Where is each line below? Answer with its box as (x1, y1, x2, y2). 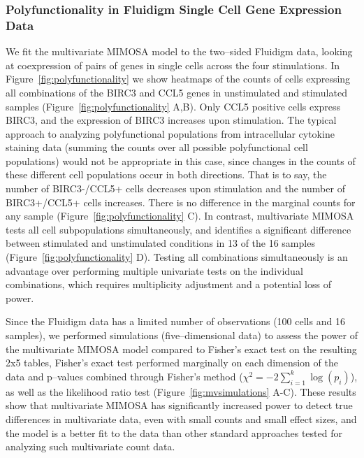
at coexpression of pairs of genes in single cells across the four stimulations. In (6, 57, 340, 72)
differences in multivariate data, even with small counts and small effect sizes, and (6, 411, 357, 426)
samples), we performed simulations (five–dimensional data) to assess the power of (6, 328, 358, 343)
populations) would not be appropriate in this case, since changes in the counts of (6, 153, 356, 168)
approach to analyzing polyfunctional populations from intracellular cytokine (6, 126, 335, 141)
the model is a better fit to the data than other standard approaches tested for (6, 425, 342, 440)
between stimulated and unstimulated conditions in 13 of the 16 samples (6, 236, 315, 250)
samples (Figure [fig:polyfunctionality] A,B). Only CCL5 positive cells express (6, 99, 341, 113)
